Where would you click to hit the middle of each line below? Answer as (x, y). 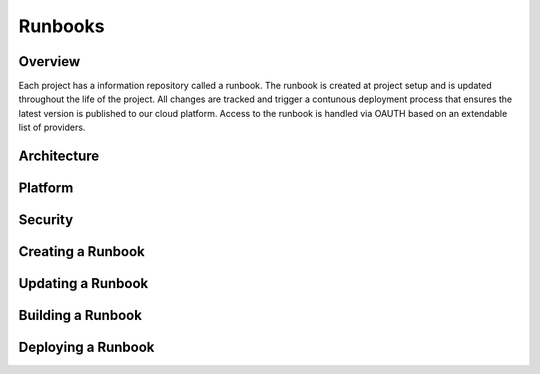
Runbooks (61, 26)
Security (46, 220)
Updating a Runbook (83, 283)
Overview (49, 61)
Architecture (59, 156)
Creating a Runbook (81, 251)
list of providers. (52, 127)
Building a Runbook (80, 315)
